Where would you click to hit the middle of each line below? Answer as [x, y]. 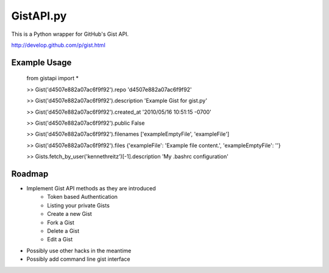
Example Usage [41, 62]
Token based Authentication [83, 197]
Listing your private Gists [78, 205]
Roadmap [30, 174]
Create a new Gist [70, 214]
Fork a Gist [61, 223]
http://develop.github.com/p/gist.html [58, 45]
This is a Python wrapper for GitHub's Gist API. [70, 34]
